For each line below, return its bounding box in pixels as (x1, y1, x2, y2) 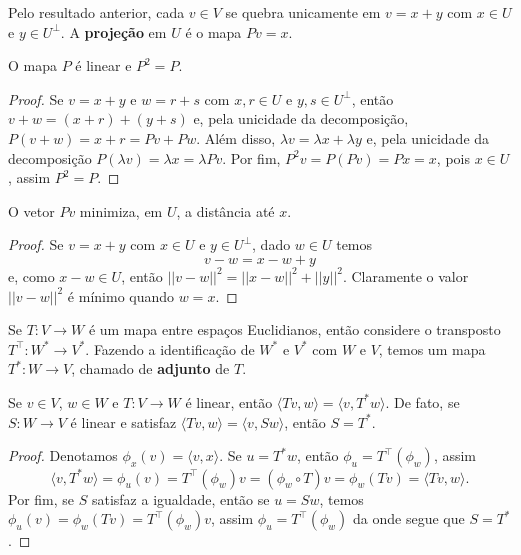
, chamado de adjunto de (71, 358, 230, 379)
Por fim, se (8, 488, 75, 509)
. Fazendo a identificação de (85, 338, 255, 359)
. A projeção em (60, 21, 167, 42)
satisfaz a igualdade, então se (91, 488, 270, 509)
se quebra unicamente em (225, 2, 381, 22)
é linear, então (185, 391, 273, 412)
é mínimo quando (67, 285, 175, 306)
